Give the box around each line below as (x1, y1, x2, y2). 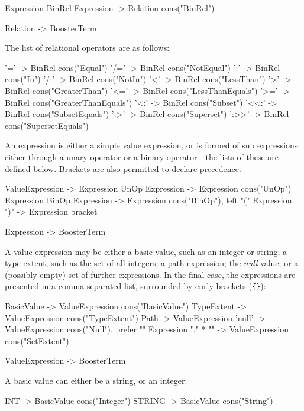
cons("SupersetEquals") (5, 119, 89, 131)
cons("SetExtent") (5, 334, 69, 347)
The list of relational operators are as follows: (5, 41, 170, 54)
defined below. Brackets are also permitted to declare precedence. (5, 162, 241, 174)
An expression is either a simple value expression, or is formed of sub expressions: (5, 139, 300, 151)
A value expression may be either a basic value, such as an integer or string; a (5, 245, 287, 257)
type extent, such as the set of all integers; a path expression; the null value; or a (5, 257, 299, 269)
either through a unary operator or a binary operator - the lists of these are (5, 150, 279, 163)
